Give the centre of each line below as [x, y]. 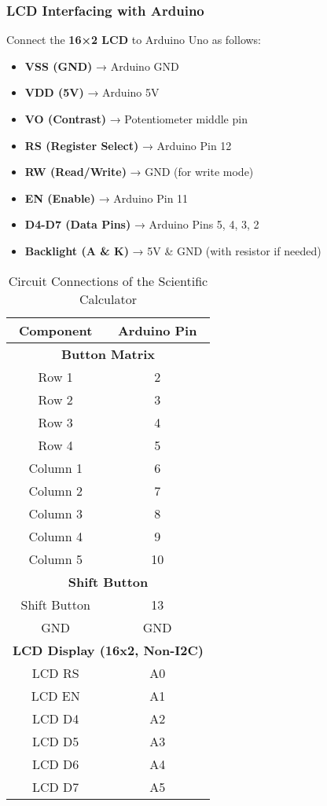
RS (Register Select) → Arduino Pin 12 [128, 145]
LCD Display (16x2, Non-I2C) [108, 650]
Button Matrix [108, 354]
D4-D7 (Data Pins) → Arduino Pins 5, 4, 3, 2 [142, 224]
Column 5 [55, 559]
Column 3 [55, 513]
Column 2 [55, 490]
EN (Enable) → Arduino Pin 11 [107, 198]
